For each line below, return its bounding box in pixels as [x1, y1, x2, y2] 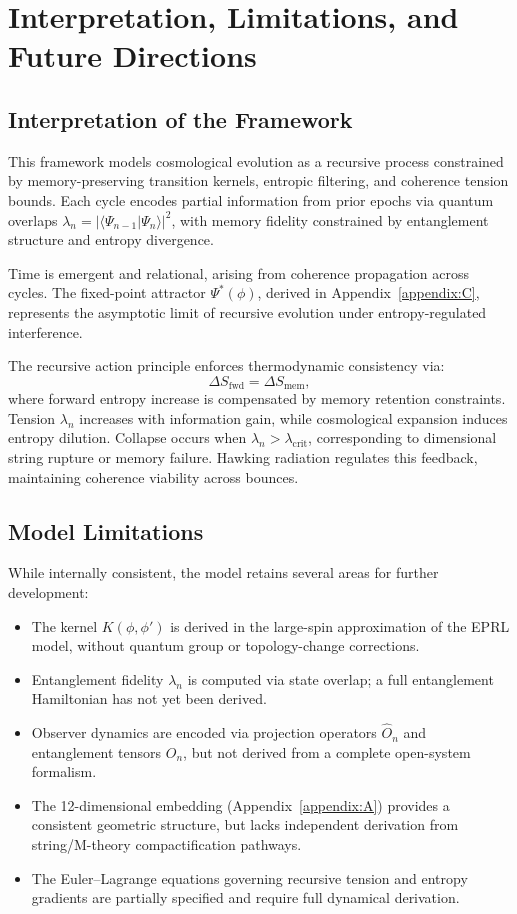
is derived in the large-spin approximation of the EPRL [170, 615, 510, 636]
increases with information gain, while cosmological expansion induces [79, 407, 508, 428]
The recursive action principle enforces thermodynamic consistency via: [8, 355, 445, 376]
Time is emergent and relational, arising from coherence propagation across [8, 262, 470, 283]
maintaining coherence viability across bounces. [8, 466, 299, 487]
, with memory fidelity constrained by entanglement [171, 209, 489, 230]
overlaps [8, 209, 58, 230]
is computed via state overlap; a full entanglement [187, 668, 494, 689]
